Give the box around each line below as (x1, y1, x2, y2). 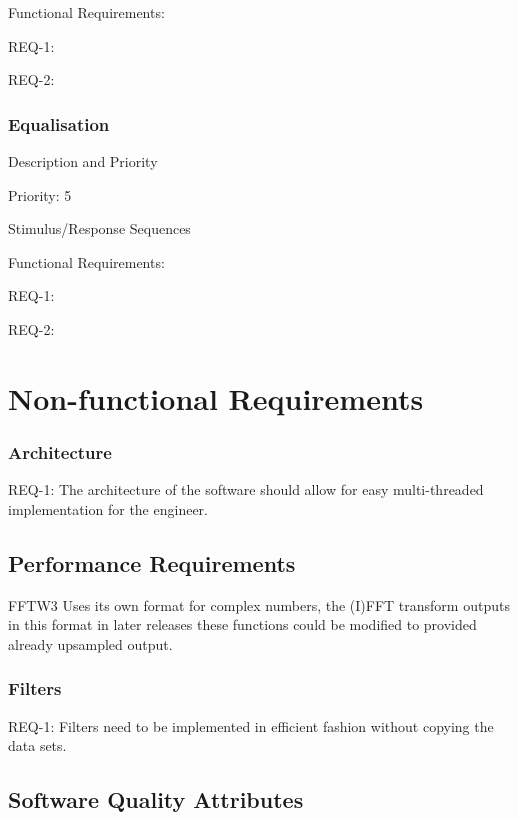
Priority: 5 (8, 184, 72, 205)
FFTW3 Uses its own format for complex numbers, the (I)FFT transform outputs (8, 594, 510, 615)
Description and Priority (8, 151, 158, 171)
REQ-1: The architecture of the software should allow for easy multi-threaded (8, 479, 484, 500)
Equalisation (8, 111, 110, 136)
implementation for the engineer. (8, 498, 208, 519)
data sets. (8, 735, 67, 756)
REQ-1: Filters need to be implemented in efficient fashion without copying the (8, 715, 494, 736)
